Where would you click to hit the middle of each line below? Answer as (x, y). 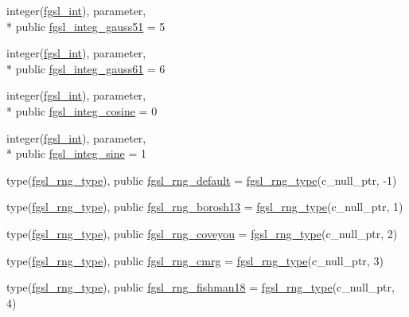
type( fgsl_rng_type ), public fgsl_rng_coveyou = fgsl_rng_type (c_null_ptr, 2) (202, 233)
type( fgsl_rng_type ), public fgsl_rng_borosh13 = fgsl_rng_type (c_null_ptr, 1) (205, 207)
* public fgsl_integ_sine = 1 (76, 153)
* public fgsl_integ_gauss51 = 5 (86, 26)
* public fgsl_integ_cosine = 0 (82, 110)
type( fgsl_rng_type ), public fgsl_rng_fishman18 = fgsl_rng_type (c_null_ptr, (201, 287)
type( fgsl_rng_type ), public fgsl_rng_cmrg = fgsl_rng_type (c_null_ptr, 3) (195, 260)
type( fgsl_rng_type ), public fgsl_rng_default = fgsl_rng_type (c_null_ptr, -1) (202, 180)
